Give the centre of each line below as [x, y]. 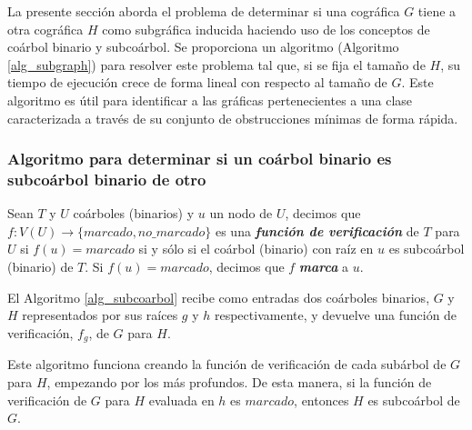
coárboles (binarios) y [134, 213]
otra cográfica [45, 29]
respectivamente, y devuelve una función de [336, 315]
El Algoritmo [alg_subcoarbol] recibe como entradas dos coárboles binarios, [219, 297]
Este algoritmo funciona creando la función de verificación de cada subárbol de [227, 364]
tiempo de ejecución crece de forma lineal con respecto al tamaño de [197, 82]
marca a [324, 267]
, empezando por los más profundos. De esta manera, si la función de [239, 381]
